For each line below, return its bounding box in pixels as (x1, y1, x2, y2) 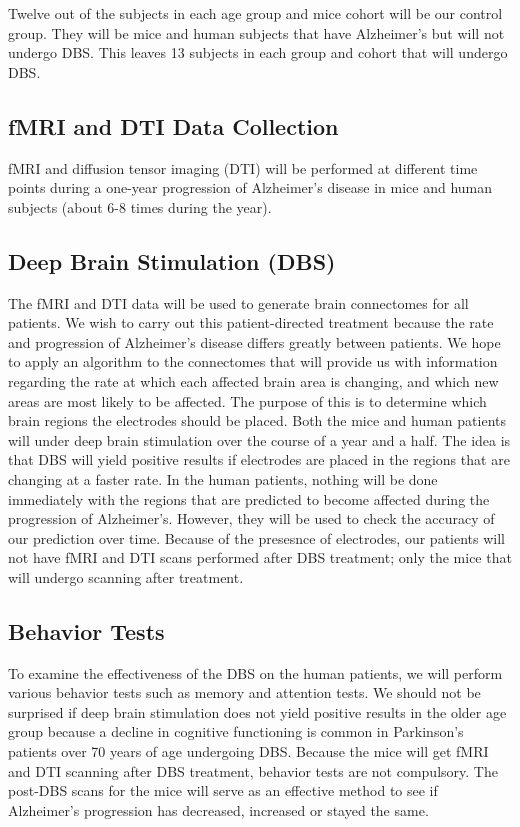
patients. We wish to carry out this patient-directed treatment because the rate (8, 312, 494, 333)
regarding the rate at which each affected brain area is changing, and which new (8, 370, 499, 391)
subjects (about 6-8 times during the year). (8, 196, 272, 217)
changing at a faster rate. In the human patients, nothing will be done (8, 468, 438, 489)
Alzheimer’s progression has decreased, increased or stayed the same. (8, 799, 429, 820)
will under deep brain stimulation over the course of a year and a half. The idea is (8, 429, 511, 450)
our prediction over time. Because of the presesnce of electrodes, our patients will (8, 527, 505, 548)
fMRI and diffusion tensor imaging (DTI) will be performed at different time (8, 157, 478, 178)
